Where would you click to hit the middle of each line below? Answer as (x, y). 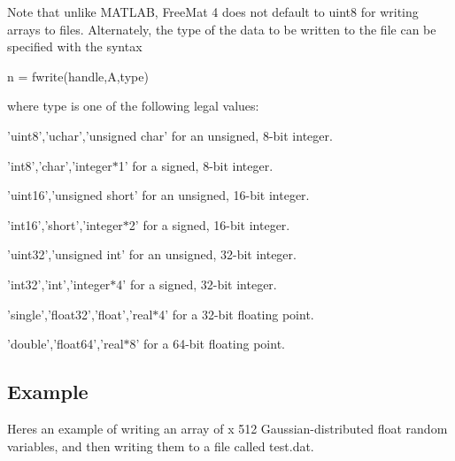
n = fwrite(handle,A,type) (78, 76)
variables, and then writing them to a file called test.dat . (161, 446)
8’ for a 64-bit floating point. (207, 344)
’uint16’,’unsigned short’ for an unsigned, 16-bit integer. (158, 195)
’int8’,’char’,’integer (60, 165)
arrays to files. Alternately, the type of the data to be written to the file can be (222, 29)
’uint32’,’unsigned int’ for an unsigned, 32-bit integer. (152, 254)
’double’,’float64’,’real (66, 344)
